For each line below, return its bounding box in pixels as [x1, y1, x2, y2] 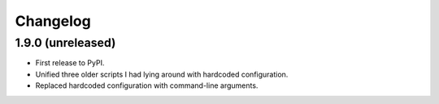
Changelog [15, 12, 91, 30]
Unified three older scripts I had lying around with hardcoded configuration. [35, 69, 289, 79]
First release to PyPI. [35, 58, 105, 68]
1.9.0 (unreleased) [15, 35, 116, 50]
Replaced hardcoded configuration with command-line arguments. [35, 81, 259, 90]
